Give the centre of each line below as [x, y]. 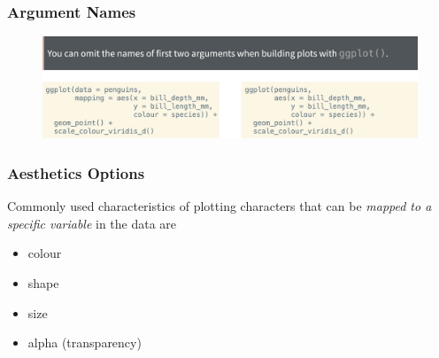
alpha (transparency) [85, 342]
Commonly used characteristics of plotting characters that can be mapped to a [219, 206]
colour [45, 253]
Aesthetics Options [76, 172]
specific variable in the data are [92, 223]
